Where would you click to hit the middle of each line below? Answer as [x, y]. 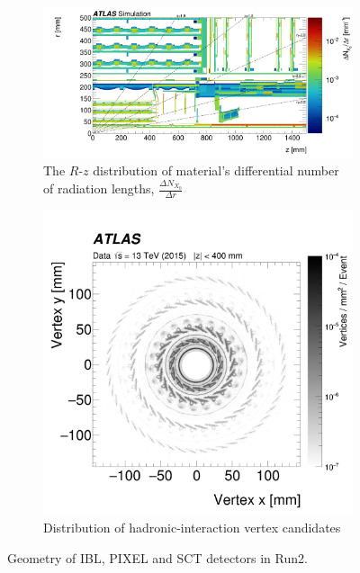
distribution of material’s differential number [216, 170]
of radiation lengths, [99, 188]
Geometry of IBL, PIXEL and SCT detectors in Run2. [157, 557]
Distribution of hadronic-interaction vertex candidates [192, 528]
